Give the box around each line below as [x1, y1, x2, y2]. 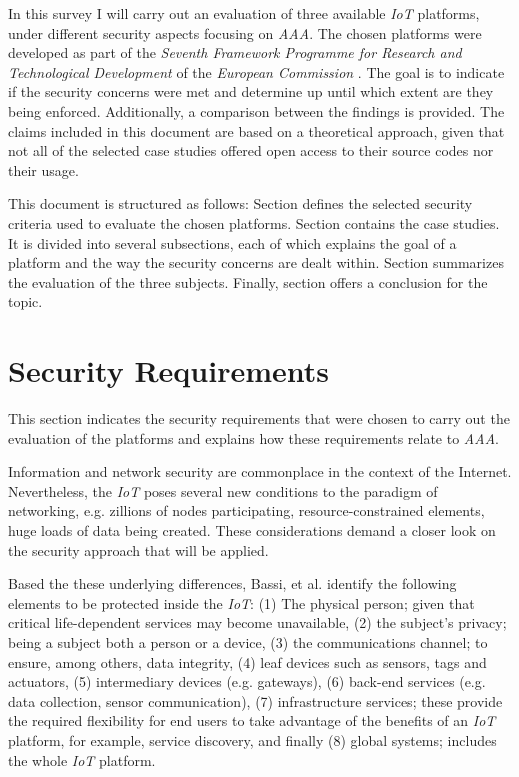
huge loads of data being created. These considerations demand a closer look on [8, 520, 496, 540]
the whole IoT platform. [8, 749, 156, 770]
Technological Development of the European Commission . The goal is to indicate [8, 61, 505, 82]
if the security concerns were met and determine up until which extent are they [8, 81, 494, 102]
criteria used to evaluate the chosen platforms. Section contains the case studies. [8, 212, 500, 233]
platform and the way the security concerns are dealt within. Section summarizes [8, 252, 504, 273]
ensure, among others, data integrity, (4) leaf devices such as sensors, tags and [8, 651, 487, 672]
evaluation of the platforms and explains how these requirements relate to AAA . [8, 427, 499, 448]
